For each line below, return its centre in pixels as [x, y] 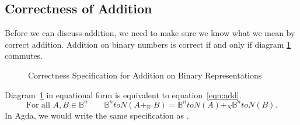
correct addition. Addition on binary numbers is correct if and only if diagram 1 [148, 44]
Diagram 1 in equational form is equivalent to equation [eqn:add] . [123, 94]
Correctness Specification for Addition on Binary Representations [145, 75]
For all [38, 105]
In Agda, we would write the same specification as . [97, 115]
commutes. [24, 56]
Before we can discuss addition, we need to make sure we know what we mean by [150, 33]
